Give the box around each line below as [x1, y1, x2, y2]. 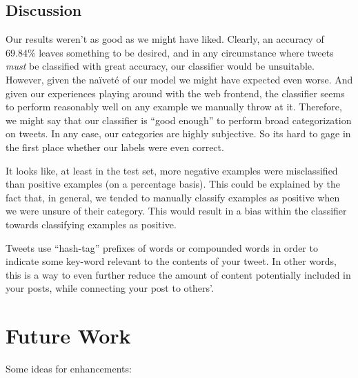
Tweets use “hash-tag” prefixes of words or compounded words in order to [6, 240, 318, 255]
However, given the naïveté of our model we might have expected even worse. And [6, 72, 353, 86]
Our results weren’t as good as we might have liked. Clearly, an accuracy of [6, 32, 324, 46]
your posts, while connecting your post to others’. [6, 281, 214, 295]
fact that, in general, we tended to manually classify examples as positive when [6, 190, 340, 204]
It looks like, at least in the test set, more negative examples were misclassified [6, 163, 338, 177]
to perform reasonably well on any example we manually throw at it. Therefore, [6, 99, 342, 114]
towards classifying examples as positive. [6, 217, 177, 231]
